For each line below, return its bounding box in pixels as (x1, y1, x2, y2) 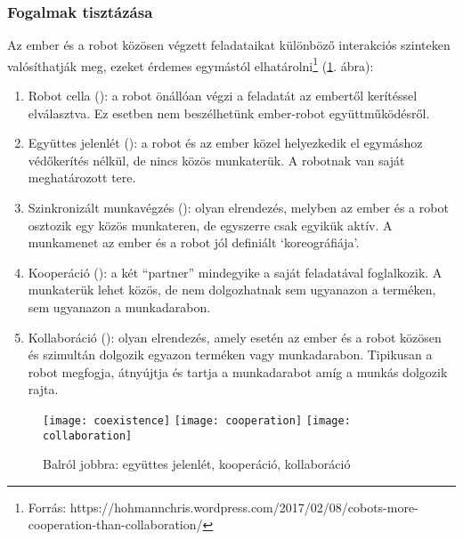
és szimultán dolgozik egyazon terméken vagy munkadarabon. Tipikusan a (28, 345, 433, 364)
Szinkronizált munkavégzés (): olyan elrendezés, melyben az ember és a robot (28, 198, 449, 217)
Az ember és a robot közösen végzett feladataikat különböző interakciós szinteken (7, 36, 451, 54)
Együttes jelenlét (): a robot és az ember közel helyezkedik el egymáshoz (28, 133, 423, 152)
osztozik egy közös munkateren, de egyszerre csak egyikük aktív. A (28, 215, 393, 234)
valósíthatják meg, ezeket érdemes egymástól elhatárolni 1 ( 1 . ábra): (7, 53, 374, 75)
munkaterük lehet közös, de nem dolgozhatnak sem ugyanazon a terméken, (28, 280, 436, 299)
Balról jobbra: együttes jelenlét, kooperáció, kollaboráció (43, 455, 351, 473)
